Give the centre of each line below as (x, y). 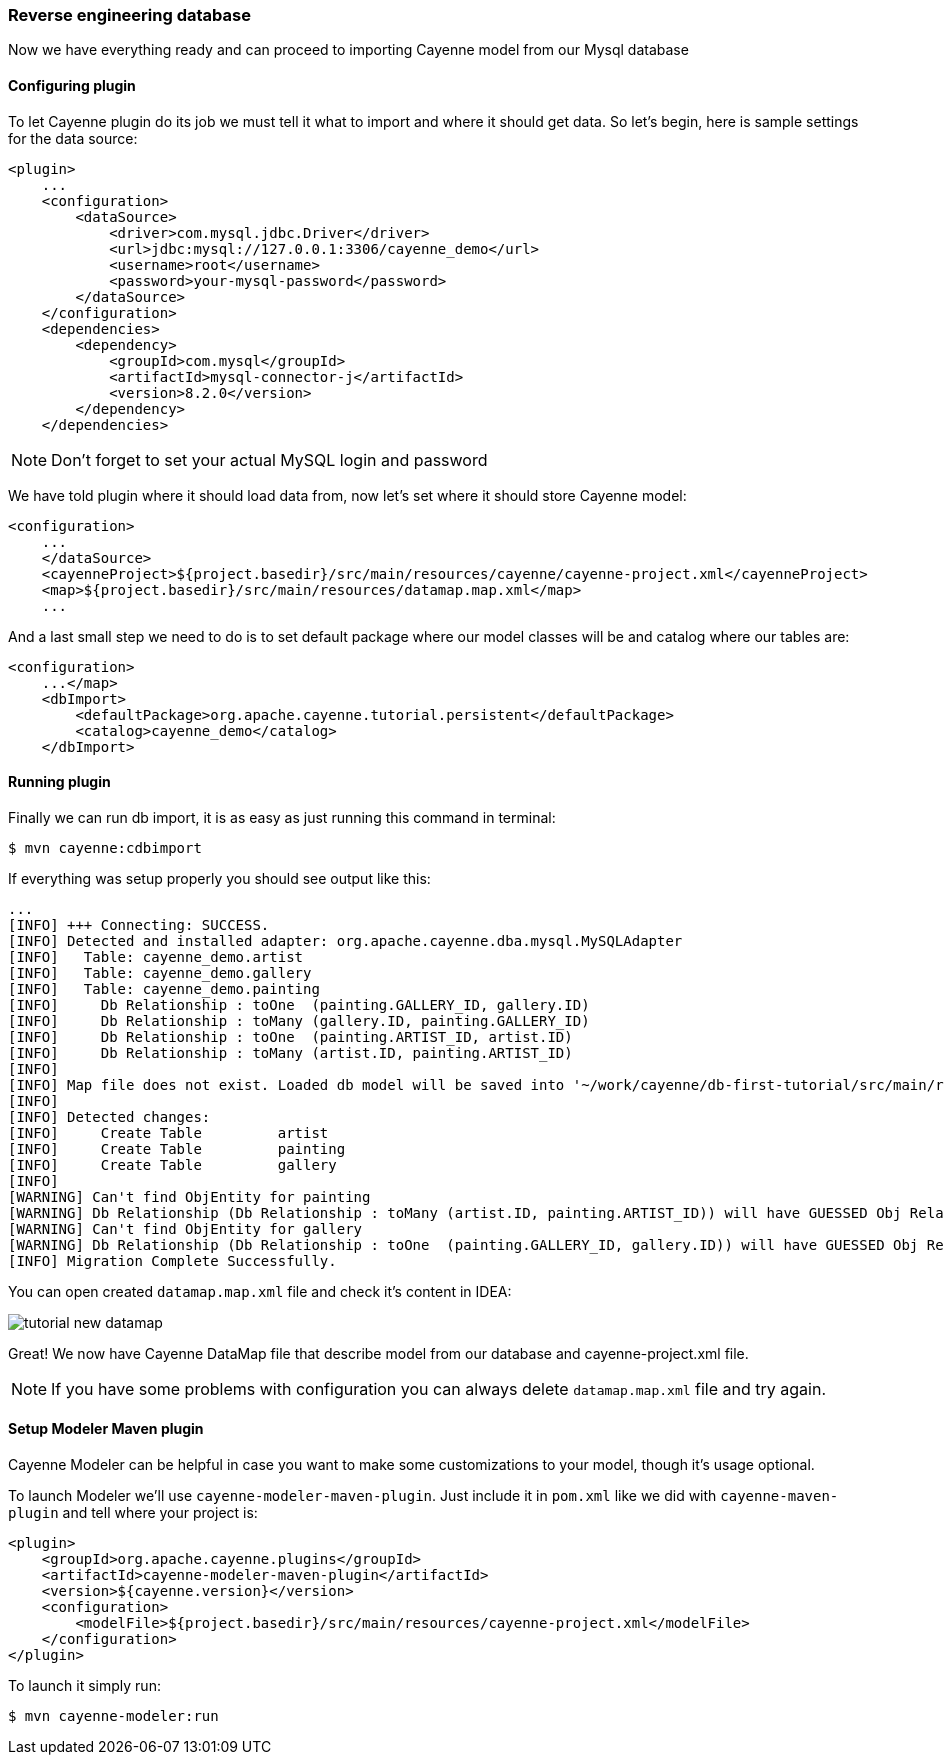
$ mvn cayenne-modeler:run (113, 1716)
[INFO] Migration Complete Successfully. (172, 1260)
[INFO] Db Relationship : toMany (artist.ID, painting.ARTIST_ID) (290, 1052)
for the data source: (73, 138)
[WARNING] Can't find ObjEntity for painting (189, 1196)
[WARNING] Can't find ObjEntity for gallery (185, 1228)
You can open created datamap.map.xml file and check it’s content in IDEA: (260, 1291)
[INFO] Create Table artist (168, 1132)
